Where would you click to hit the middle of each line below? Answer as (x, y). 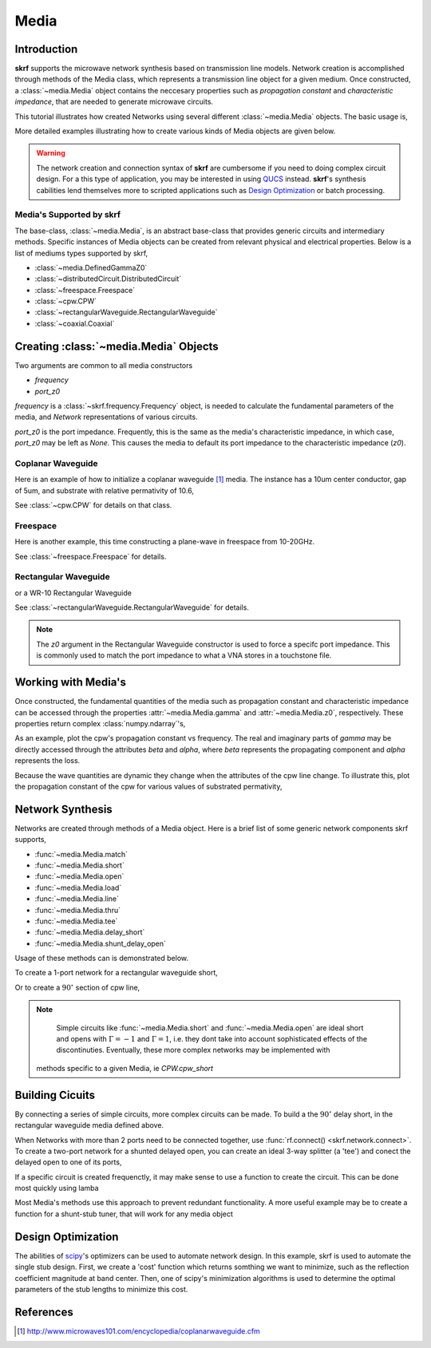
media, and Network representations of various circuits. (107, 417)
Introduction (46, 49)
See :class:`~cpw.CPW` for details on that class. (93, 505)
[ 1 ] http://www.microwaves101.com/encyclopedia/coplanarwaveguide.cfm (139, 1331)
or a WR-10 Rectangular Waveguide (73, 593)
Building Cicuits (55, 1095)
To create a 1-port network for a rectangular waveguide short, (117, 973)
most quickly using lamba (57, 1188)
